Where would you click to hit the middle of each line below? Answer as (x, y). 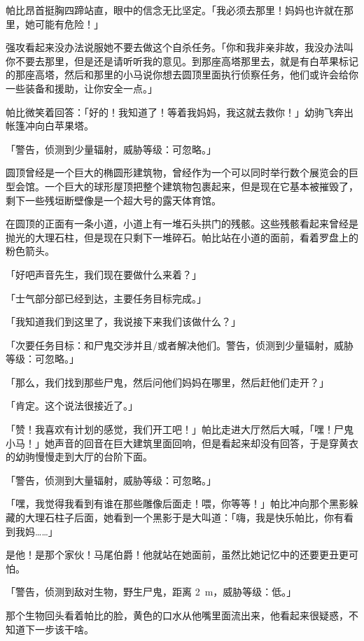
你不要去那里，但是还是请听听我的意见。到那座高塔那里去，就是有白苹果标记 (182, 61)
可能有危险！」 (69, 23)
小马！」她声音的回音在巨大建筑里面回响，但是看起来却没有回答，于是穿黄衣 (182, 443)
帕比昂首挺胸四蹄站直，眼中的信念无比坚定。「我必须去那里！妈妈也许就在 (175, 10)
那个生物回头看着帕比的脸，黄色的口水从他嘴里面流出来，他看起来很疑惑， (177, 615)
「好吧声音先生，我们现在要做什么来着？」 (104, 274)
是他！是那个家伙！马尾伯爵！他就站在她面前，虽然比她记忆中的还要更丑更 (177, 555)
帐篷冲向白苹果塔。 (50, 126)
